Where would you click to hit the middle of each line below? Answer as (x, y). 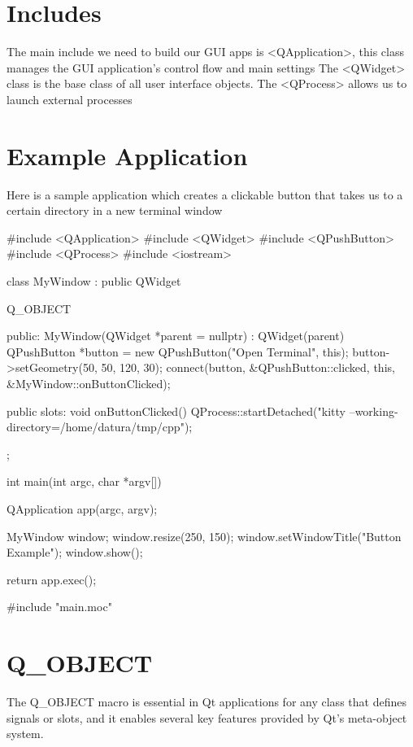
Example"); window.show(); (75, 552)
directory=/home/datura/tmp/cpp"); (100, 427)
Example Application (127, 155)
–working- (374, 411)
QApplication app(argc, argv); (82, 508)
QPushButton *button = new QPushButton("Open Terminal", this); (178, 351)
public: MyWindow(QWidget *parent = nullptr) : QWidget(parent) (176, 336)
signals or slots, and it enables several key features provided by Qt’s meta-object (207, 717)
